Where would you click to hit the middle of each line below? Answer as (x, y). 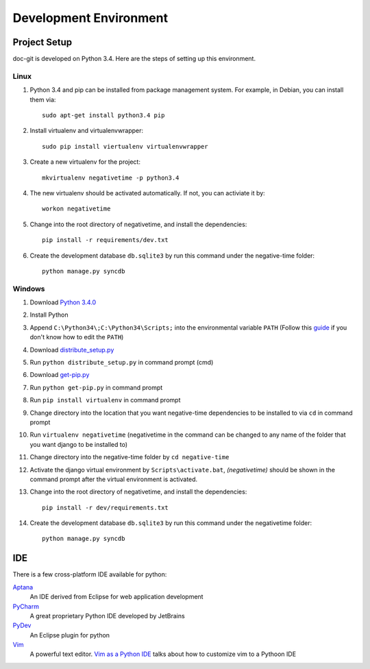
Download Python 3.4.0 (63, 302)
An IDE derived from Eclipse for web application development (116, 597)
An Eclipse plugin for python (70, 635)
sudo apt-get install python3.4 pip (103, 115)
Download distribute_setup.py (72, 350)
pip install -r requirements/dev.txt (106, 240)
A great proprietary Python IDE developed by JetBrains (107, 616)
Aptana (23, 587)
